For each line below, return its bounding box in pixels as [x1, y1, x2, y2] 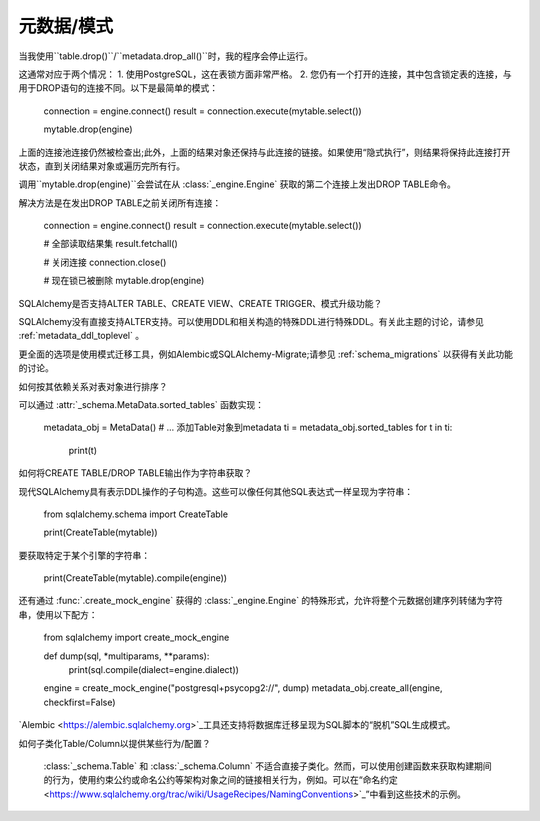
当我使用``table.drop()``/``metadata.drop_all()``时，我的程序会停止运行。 [18, 50, 314, 62]
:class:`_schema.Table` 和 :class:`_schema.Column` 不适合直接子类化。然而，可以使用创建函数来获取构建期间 [43, 760, 492, 772]
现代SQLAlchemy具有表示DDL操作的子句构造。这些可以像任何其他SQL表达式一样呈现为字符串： [18, 485, 414, 497]
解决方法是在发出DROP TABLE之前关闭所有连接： [18, 196, 222, 209]
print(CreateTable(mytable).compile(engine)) [43, 572, 228, 584]
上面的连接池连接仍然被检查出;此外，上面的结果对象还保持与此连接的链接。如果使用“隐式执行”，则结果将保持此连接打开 [18, 146, 511, 158]
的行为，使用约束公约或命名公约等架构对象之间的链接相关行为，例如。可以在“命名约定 [43, 774, 399, 786]
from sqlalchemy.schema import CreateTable [43, 508, 229, 520]
